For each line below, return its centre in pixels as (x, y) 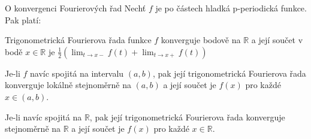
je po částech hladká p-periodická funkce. (231, 8)
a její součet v (277, 40)
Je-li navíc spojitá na (43, 117)
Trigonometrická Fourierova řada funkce (78, 40)
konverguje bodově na (201, 40)
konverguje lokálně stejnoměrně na (68, 85)
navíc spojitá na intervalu (77, 73)
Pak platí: (23, 19)
